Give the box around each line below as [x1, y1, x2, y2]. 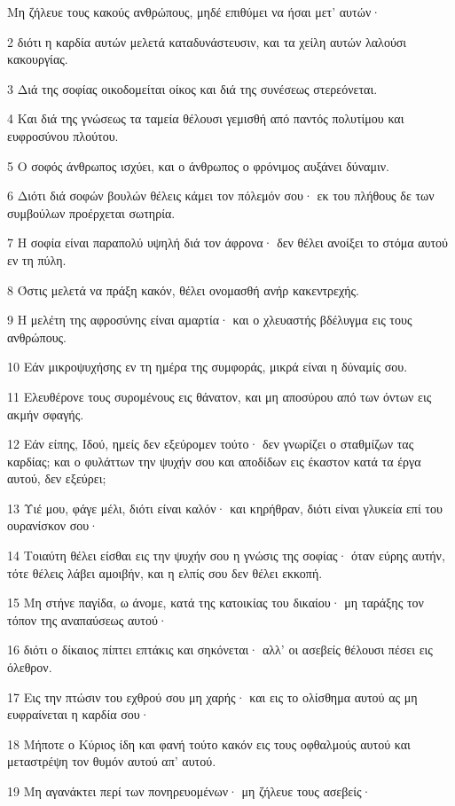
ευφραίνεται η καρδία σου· [7, 705, 150, 724]
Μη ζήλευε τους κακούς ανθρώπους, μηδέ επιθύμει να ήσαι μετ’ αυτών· [7, 3, 381, 20]
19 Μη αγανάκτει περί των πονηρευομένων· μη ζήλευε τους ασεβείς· [7, 782, 372, 800]
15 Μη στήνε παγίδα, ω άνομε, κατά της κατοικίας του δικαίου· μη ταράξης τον [7, 593, 424, 612]
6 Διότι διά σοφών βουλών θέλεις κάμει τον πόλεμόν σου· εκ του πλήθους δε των [7, 186, 435, 205]
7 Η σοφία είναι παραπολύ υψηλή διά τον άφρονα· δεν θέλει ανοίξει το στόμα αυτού [7, 233, 449, 252]
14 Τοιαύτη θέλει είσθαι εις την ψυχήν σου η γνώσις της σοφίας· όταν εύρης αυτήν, [7, 546, 445, 565]
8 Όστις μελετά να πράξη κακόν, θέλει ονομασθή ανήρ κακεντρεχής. [7, 280, 359, 299]
